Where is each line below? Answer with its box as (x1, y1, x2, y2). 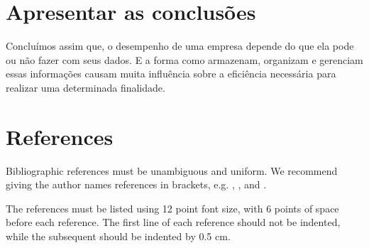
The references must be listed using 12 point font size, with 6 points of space (6, 200, 339, 215)
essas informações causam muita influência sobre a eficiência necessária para (6, 66, 336, 81)
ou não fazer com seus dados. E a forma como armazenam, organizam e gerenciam (6, 52, 363, 67)
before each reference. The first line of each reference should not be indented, (6, 215, 341, 230)
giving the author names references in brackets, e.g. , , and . (6, 177, 267, 192)
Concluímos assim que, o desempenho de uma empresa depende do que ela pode (6, 38, 354, 53)
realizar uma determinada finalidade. (6, 80, 165, 95)
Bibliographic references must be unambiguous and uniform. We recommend (6, 163, 338, 178)
